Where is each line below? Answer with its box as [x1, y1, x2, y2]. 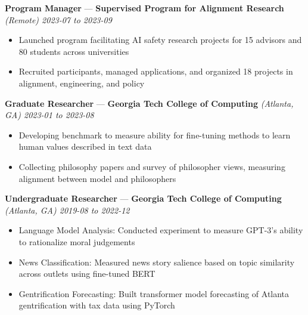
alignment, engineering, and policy [18, 76, 145, 89]
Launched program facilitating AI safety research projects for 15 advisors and [18, 33, 302, 46]
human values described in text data [18, 140, 152, 153]
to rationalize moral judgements [18, 235, 135, 248]
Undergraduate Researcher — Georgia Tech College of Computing [5, 192, 282, 205]
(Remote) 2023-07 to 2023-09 [5, 13, 112, 26]
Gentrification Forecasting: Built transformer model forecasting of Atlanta [18, 287, 290, 299]
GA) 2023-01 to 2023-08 [5, 109, 94, 121]
